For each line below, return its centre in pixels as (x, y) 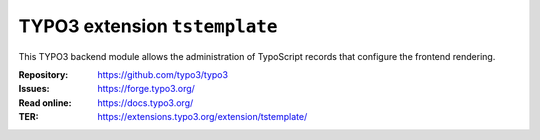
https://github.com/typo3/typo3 (163, 74)
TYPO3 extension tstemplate (148, 26)
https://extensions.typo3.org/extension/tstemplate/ (202, 117)
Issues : (34, 89)
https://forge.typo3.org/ (146, 89)
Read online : (45, 102)
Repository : (43, 74)
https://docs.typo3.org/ (145, 102)
